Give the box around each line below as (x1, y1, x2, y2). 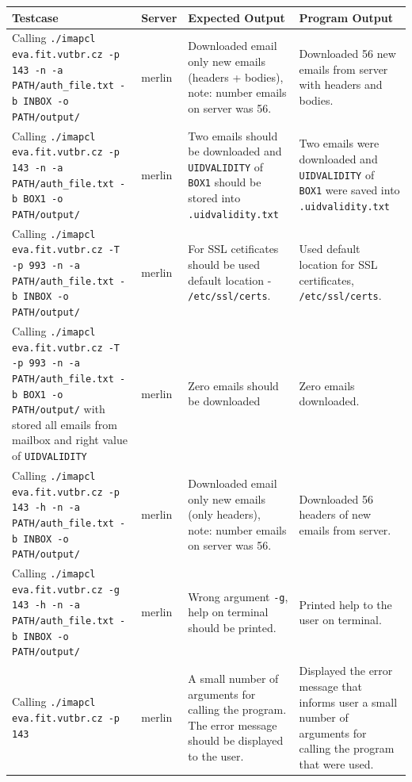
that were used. (299, 755, 374, 772)
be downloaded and (188, 143, 282, 159)
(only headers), (188, 506, 261, 523)
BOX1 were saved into (299, 182, 400, 198)
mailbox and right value (12, 431, 128, 448)
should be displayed (188, 732, 284, 749)
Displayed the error (299, 662, 393, 679)
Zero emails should (188, 377, 279, 393)
